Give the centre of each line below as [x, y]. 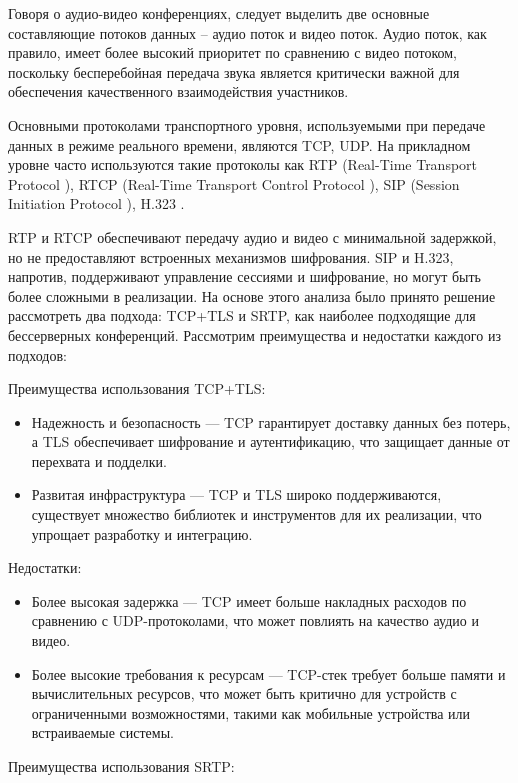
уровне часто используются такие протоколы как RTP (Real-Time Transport [243, 164]
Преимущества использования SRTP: [121, 766]
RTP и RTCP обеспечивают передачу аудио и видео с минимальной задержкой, [252, 236]
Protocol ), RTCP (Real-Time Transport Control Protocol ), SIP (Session [234, 183]
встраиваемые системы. [102, 732]
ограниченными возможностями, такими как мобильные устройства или [251, 712]
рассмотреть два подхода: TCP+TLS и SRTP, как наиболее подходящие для [242, 315]
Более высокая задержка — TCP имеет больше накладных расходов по [249, 600]
